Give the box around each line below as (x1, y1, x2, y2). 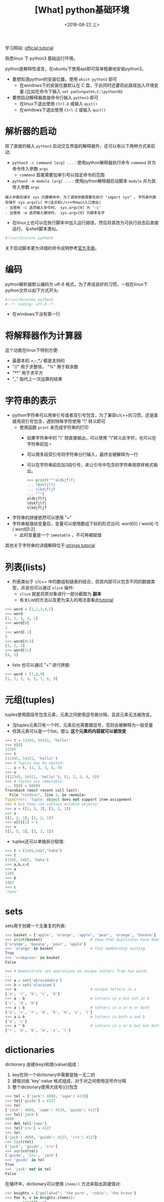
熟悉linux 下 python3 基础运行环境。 (5, 55, 78, 61)
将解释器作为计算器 (5, 330, 82, 341)
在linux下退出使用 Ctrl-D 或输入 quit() (19, 101, 98, 106)
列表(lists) (5, 562, 46, 573)
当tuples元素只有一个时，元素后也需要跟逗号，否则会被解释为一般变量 (12, 722, 153, 728)
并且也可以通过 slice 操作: (20, 585, 74, 591)
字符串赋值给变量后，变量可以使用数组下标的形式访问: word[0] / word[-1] (12, 521, 159, 527)
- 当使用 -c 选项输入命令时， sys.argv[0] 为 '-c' (5, 205, 102, 210)
